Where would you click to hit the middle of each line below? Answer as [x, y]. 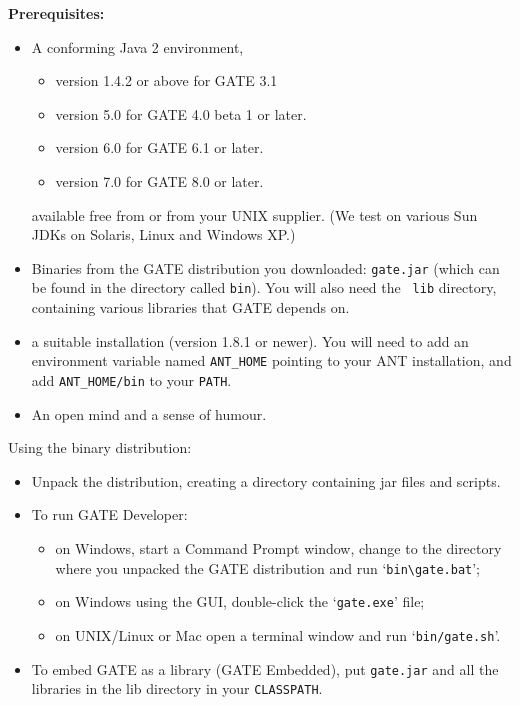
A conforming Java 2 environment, [137, 46]
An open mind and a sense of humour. [149, 413]
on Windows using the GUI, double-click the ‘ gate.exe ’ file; [240, 601]
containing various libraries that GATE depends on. [190, 307]
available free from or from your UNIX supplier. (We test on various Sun [254, 214]
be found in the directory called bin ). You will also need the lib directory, [264, 287]
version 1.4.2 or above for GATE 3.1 [166, 80]
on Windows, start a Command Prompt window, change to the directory [278, 547]
